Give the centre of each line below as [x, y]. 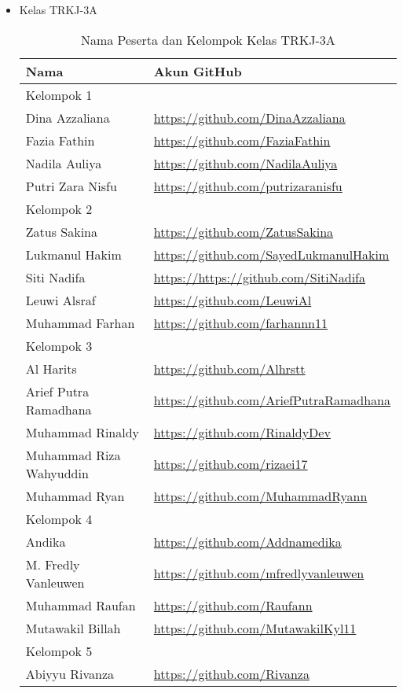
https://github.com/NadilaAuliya [245, 163]
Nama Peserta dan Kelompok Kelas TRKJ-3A [208, 39]
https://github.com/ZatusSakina [244, 231]
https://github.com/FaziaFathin [242, 140]
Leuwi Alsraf [60, 300]
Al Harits [51, 368]
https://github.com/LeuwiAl [233, 300]
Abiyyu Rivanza [70, 673]
